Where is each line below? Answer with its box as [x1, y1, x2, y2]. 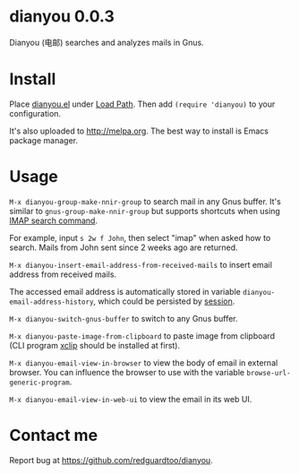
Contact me [9, 426, 98, 445]
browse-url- [245, 368, 291, 377]
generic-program [9, 378, 70, 387]
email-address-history [9, 297, 94, 306]
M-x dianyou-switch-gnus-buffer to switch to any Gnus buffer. [9, 313, 239, 323]
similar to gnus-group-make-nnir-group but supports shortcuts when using [9, 205, 280, 216]
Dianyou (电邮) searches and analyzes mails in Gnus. [9, 37, 204, 47]
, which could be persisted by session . [93, 296, 235, 306]
